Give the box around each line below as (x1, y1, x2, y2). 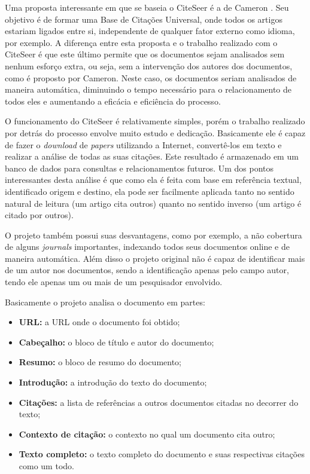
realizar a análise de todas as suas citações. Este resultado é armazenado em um (5, 150, 299, 163)
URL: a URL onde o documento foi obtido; (19, 316, 180, 328)
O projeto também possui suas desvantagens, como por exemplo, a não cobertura (5, 228, 302, 241)
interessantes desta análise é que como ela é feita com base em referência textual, (5, 173, 302, 186)
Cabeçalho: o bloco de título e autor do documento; (19, 335, 214, 348)
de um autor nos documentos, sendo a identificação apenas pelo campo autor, (5, 264, 289, 276)
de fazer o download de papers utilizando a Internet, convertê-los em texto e (5, 138, 282, 151)
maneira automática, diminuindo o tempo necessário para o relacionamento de (5, 83, 292, 96)
